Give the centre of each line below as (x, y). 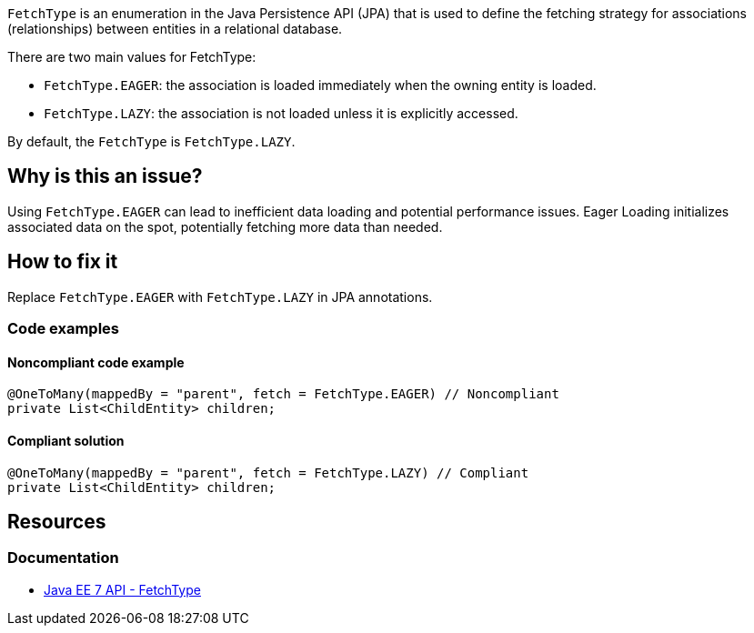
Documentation (63, 558)
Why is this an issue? (105, 176)
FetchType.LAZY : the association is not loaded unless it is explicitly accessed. (281, 113)
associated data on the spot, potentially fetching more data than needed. (225, 226)
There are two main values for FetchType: (132, 57)
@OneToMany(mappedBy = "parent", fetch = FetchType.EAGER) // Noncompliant (283, 394)
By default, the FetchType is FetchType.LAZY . (151, 141)
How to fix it (63, 262)
